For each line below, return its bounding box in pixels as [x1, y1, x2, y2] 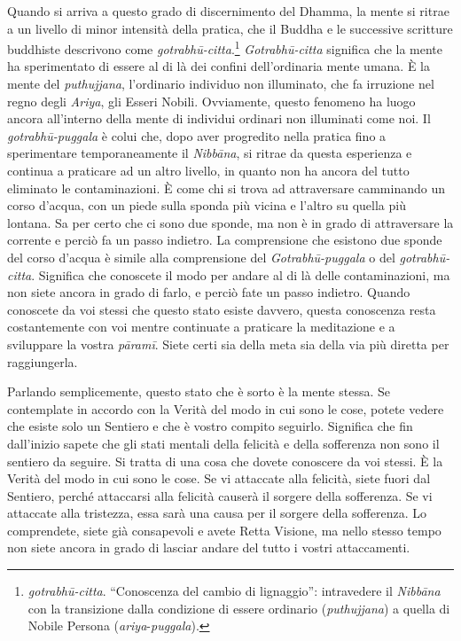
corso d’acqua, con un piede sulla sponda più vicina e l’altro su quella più [7, 196, 406, 215]
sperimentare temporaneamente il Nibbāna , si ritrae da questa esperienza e [7, 144, 412, 162]
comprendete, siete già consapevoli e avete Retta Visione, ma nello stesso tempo [7, 520, 441, 539]
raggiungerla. [7, 352, 78, 371]
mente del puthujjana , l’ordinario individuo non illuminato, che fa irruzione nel [7, 74, 434, 93]
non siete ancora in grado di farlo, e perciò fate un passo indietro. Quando [7, 283, 410, 301]
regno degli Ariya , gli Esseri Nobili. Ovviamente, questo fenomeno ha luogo [7, 91, 416, 110]
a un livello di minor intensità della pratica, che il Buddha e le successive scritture [7, 19, 453, 37]
